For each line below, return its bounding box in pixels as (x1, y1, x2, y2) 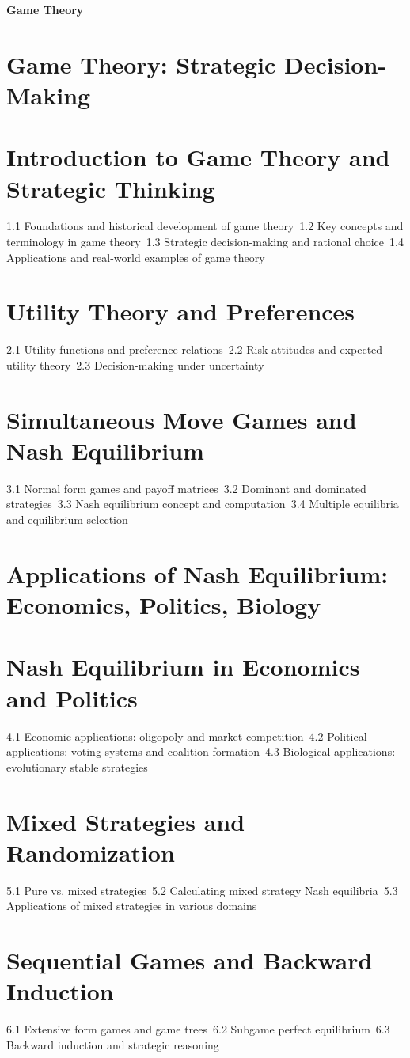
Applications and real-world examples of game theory (6, 248, 265, 265)
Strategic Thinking (6, 172, 215, 204)
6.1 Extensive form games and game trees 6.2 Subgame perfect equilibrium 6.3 (6, 1021, 390, 1037)
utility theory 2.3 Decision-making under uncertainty (6, 356, 264, 373)
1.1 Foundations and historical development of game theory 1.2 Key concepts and (6, 218, 404, 234)
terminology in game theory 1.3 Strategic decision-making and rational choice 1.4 (6, 233, 404, 250)
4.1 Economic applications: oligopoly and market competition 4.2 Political (6, 727, 367, 744)
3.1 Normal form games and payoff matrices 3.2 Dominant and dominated (6, 480, 366, 496)
